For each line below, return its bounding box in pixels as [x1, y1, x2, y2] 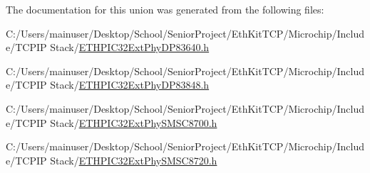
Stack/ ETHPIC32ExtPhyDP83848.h [50, 77, 210, 92]
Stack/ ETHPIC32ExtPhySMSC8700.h [50, 115, 217, 130]
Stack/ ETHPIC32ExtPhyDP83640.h [50, 40, 210, 55]
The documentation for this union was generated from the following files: [6, 2, 324, 16]
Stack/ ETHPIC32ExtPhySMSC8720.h [50, 152, 217, 167]
